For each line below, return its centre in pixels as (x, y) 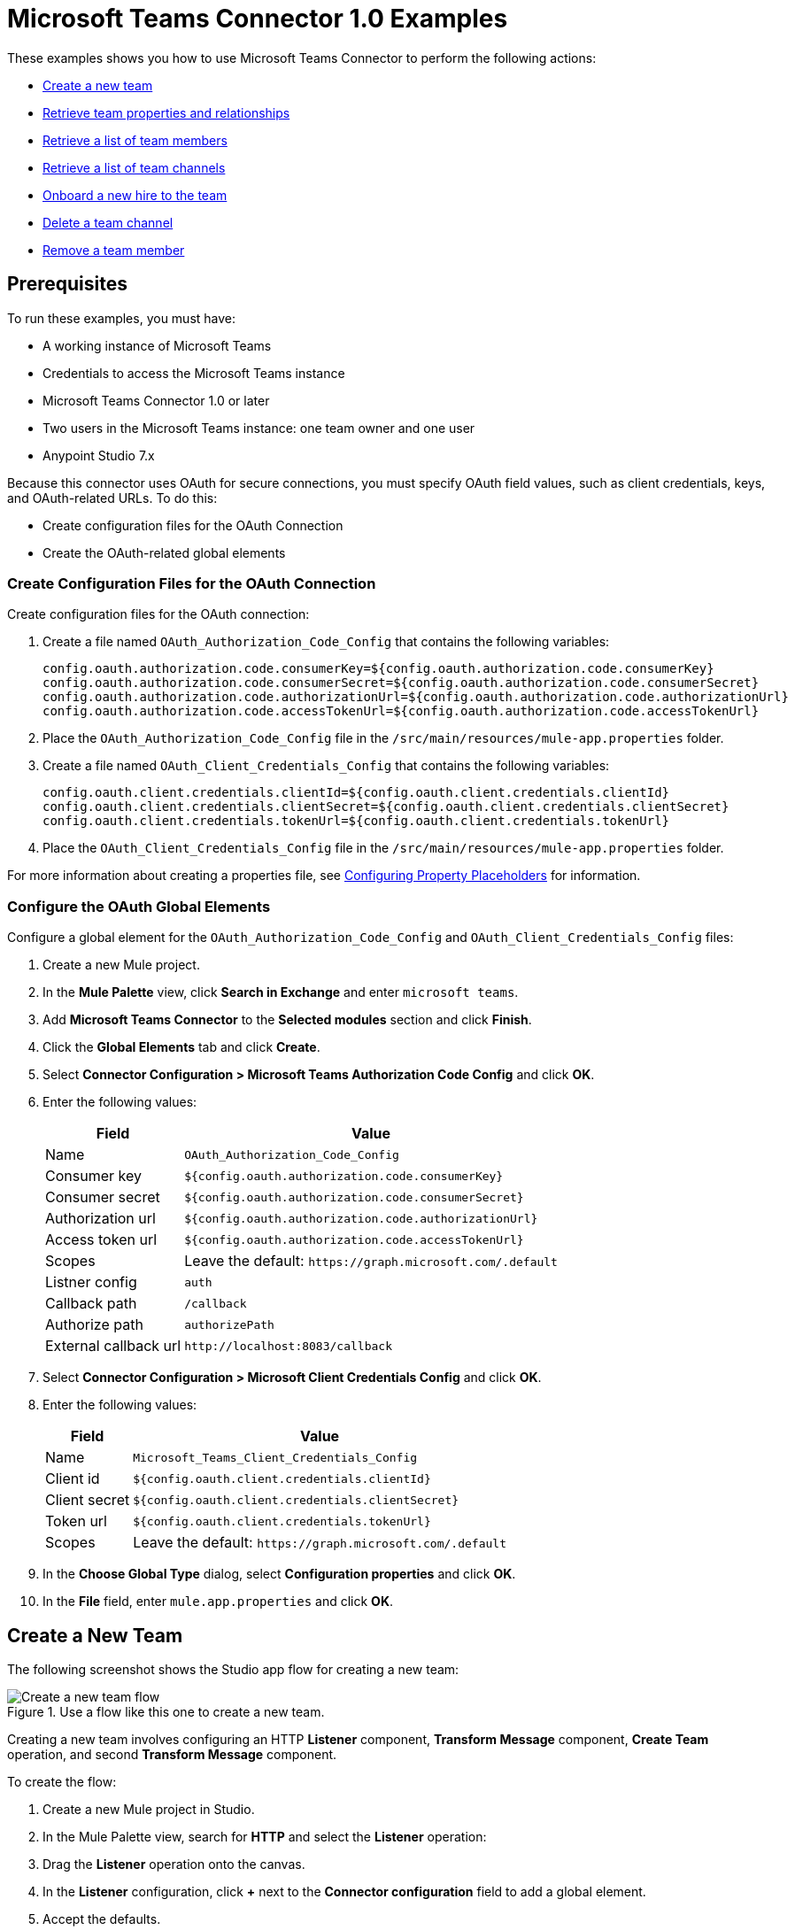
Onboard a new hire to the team (135, 195)
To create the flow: (62, 1781)
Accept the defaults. (102, 1918)
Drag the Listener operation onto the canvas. (174, 1864)
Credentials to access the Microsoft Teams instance (194, 373)
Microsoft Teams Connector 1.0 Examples (258, 19)
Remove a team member (114, 250)
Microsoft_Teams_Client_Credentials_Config (275, 1457)
